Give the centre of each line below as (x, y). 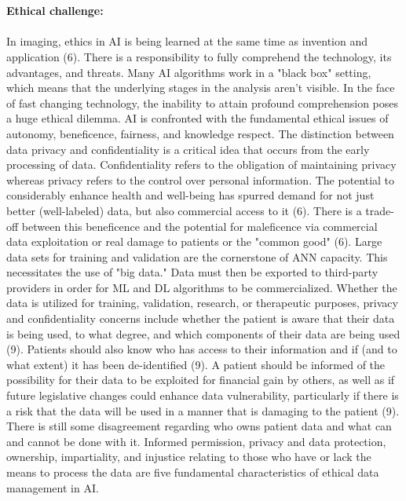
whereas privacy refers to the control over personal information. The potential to (201, 179)
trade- (380, 210)
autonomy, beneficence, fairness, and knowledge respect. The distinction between (200, 133)
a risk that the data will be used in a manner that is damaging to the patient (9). (203, 410)
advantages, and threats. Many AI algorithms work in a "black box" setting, (189, 72)
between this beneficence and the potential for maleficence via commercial (199, 226)
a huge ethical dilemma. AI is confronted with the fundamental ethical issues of (198, 118)
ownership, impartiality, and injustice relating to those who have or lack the (189, 457)
